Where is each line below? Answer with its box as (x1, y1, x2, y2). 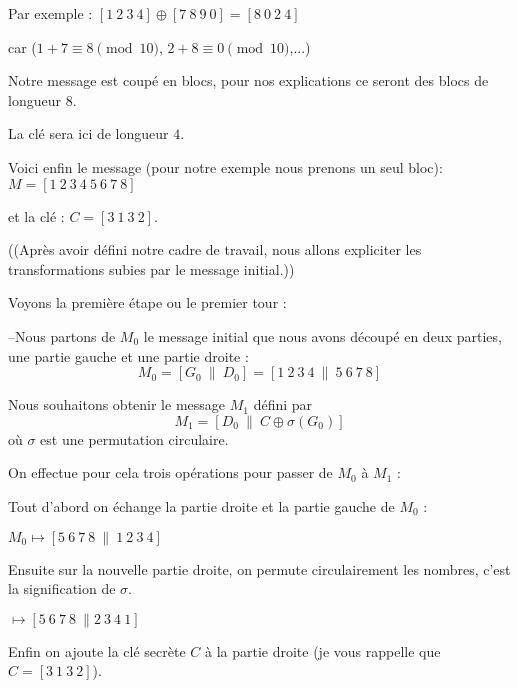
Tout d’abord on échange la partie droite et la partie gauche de (8, 495, 395, 516)
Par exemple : (8, 3, 93, 23)
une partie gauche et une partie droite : (8, 345, 249, 366)
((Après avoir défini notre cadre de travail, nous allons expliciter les (8, 239, 422, 260)
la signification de (8, 578, 116, 599)
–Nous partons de (8, 325, 116, 346)
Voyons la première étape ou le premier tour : (8, 292, 287, 313)
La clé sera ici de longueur (8, 123, 169, 144)
